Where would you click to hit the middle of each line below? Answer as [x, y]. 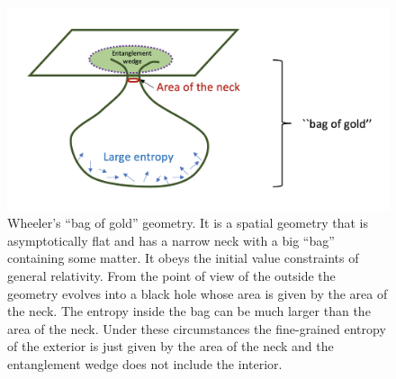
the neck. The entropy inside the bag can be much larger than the [189, 311]
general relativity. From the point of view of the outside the [171, 276]
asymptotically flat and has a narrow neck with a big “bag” [171, 240]
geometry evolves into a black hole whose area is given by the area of [198, 293]
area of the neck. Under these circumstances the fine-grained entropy [197, 328]
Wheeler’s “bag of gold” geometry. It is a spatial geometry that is [188, 223]
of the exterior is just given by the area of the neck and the [171, 346]
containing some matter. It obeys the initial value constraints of [183, 258]
